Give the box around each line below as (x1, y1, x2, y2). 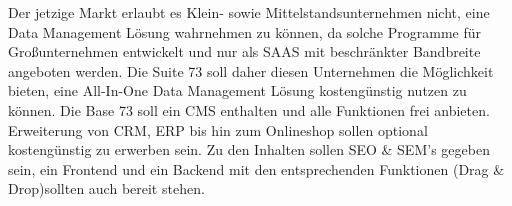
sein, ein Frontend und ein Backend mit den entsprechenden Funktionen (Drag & (8, 158, 505, 179)
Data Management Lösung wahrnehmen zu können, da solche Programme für (8, 21, 482, 42)
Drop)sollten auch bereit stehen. (8, 178, 205, 199)
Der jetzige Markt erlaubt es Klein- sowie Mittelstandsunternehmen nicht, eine (8, 2, 490, 22)
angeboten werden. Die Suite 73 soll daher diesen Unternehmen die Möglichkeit (8, 60, 494, 81)
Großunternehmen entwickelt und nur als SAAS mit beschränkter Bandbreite (8, 41, 481, 62)
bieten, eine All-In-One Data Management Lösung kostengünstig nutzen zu (8, 80, 467, 101)
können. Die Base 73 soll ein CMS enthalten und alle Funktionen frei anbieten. (8, 99, 490, 120)
